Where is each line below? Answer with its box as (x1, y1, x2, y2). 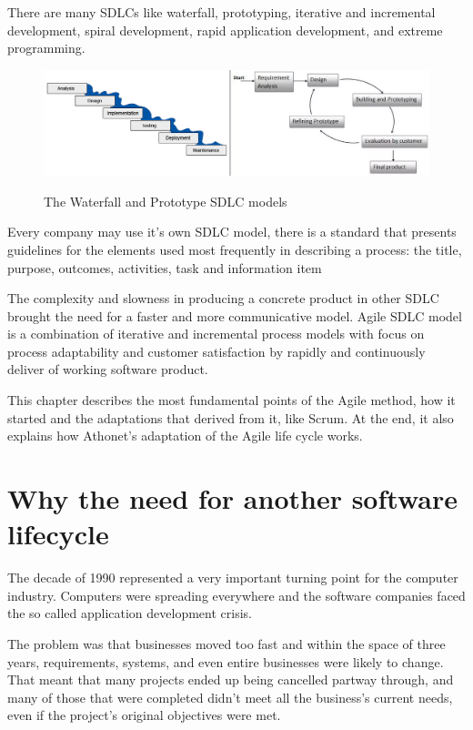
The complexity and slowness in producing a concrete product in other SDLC (7, 289, 439, 308)
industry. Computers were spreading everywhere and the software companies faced (7, 585, 466, 604)
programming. (7, 38, 86, 57)
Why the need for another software (7, 480, 458, 517)
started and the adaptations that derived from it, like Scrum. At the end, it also (7, 408, 454, 427)
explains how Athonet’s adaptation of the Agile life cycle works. (7, 426, 363, 445)
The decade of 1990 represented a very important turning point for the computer (7, 568, 458, 587)
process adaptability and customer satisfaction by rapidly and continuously (7, 341, 426, 360)
